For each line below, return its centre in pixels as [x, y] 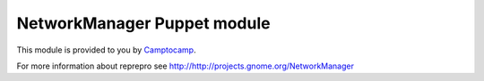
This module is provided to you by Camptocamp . [106, 50]
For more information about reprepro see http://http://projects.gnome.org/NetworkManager [185, 66]
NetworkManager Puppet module [143, 23]
